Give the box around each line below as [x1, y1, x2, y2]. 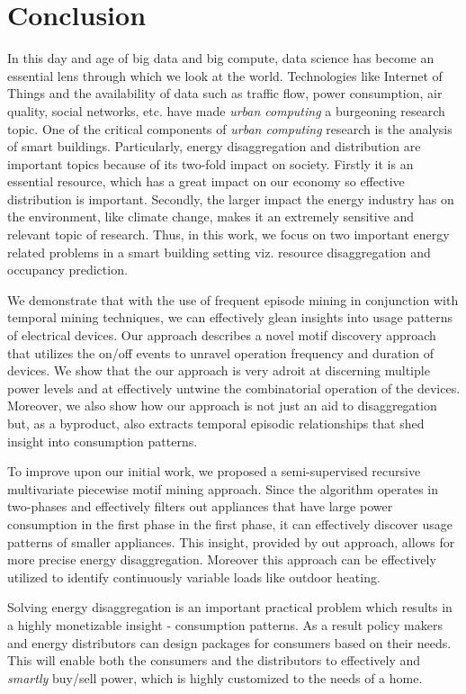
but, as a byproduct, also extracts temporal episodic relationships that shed [7, 414, 425, 432]
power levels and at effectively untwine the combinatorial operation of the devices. [7, 378, 461, 397]
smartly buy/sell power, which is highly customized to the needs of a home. [7, 668, 423, 687]
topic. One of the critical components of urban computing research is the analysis [7, 119, 453, 138]
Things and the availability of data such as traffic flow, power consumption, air [7, 84, 443, 103]
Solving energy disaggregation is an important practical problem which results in [7, 598, 453, 617]
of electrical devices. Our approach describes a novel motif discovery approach [7, 326, 436, 345]
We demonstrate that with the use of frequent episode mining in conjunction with [7, 290, 459, 309]
